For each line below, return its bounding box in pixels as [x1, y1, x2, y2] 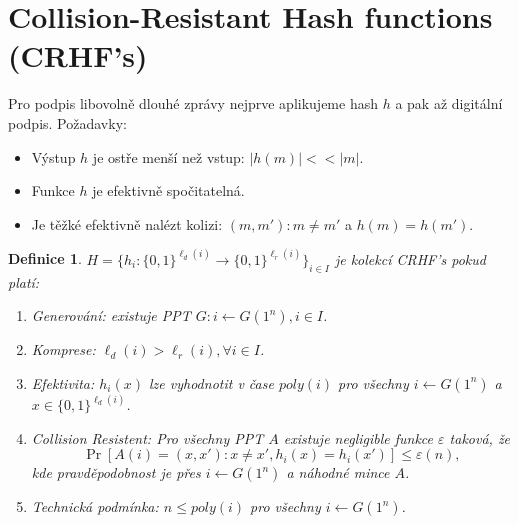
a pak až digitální [395, 93, 503, 114]
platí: [8, 271, 40, 292]
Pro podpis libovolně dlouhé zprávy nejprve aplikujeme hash [8, 93, 378, 114]
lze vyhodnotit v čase [149, 372, 274, 393]
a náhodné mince [286, 462, 390, 483]
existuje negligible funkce [283, 427, 434, 448]
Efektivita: [31, 372, 95, 393]
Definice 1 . [8, 248, 82, 269]
